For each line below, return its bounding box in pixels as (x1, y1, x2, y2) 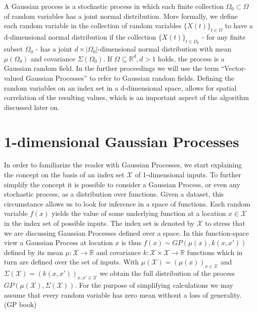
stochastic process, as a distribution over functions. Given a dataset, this (4, 189, 224, 199)
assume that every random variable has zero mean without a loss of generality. (4, 289, 242, 300)
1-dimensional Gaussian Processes (4, 131, 239, 151)
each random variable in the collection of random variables (4, 20, 181, 31)
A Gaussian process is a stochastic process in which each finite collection (4, 1, 224, 11)
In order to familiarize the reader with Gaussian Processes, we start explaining (4, 159, 242, 170)
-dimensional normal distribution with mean (97, 44, 232, 54)
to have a (225, 20, 253, 31)
